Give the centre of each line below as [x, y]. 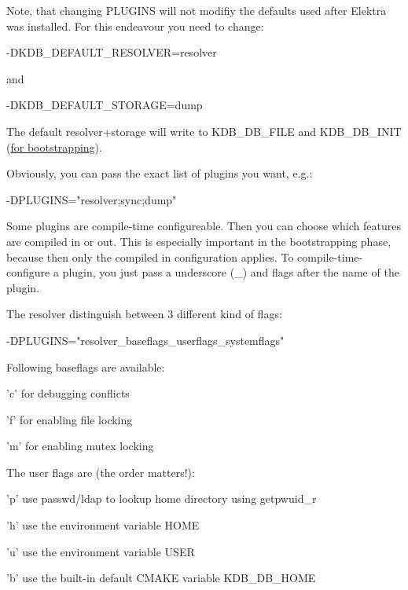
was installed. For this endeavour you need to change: [135, 26]
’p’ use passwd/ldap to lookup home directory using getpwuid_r [162, 498]
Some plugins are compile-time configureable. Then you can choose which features [204, 226]
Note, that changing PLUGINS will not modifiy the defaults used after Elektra [197, 10]
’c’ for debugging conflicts [68, 393]
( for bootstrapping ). [54, 147]
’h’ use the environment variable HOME [103, 525]
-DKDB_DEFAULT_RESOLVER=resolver [112, 52]
